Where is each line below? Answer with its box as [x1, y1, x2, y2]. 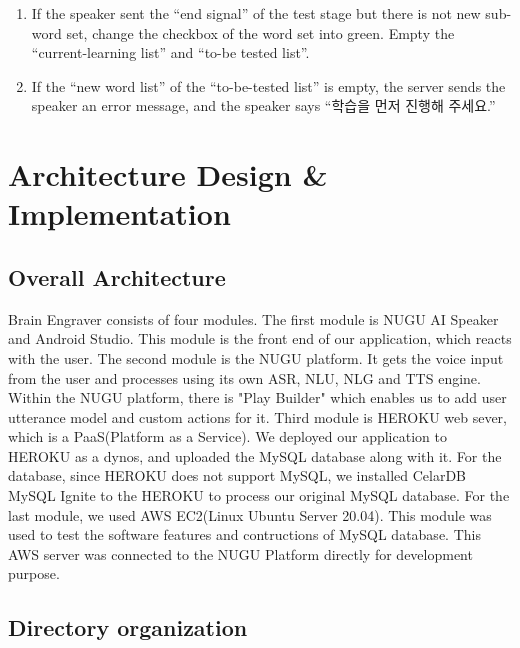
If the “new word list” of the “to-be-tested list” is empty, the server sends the [31, 75, 506, 96]
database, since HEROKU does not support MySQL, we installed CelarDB [8, 465, 466, 486]
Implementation [8, 193, 231, 234]
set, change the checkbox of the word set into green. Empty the [66, 22, 455, 43]
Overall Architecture [8, 261, 226, 292]
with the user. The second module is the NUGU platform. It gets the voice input [8, 347, 504, 368]
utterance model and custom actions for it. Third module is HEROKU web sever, [8, 406, 507, 427]
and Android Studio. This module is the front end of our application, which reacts [8, 328, 512, 349]
